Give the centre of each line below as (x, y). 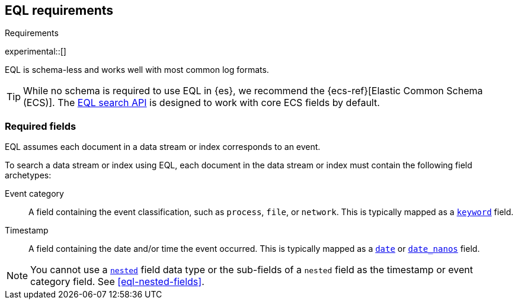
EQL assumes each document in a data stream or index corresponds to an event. (163, 147)
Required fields (41, 126)
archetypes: (28, 175)
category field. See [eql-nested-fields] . (117, 282)
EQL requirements (59, 10)
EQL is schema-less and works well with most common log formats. (137, 70)
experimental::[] (36, 52)
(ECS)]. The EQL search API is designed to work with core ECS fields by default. (202, 103)
